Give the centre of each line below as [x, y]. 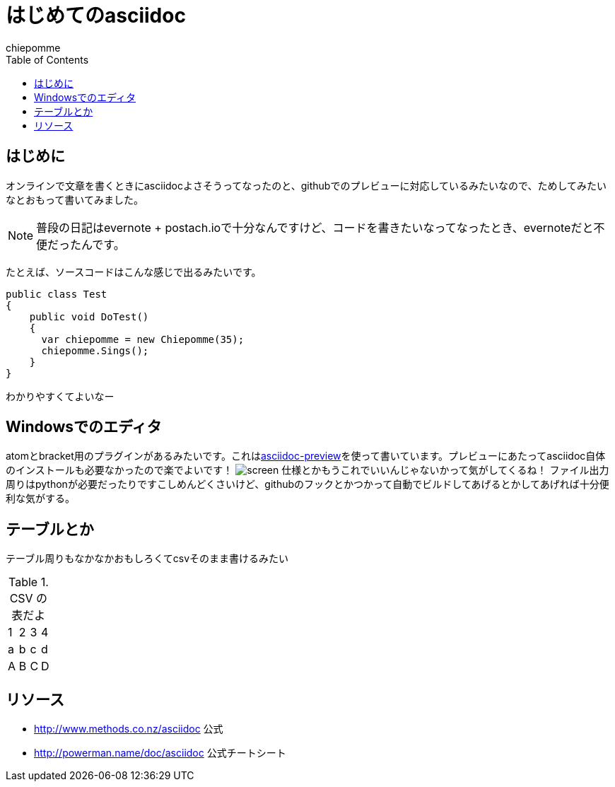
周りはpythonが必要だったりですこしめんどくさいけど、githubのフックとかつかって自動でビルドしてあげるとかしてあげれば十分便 [307, 484]
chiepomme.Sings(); [95, 350]
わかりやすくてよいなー [60, 396]
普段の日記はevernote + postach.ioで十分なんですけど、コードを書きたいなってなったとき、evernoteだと [315, 227]
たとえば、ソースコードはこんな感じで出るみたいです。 [134, 272]
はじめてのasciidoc [96, 16]
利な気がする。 [40, 499]
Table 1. [28, 582]
